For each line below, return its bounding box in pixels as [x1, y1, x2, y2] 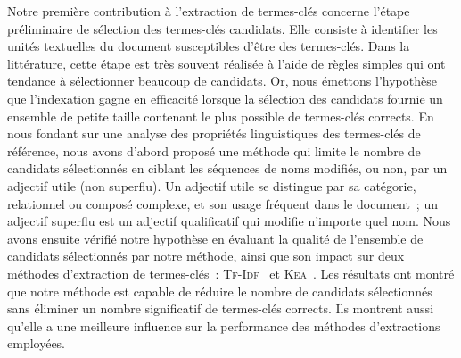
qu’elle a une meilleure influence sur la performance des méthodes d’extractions [7, 316, 440, 335]
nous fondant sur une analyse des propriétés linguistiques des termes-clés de [7, 124, 421, 143]
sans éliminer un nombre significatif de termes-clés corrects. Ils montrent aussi [7, 299, 434, 318]
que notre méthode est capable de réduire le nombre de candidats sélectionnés [7, 281, 432, 300]
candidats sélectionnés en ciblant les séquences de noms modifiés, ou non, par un [7, 159, 448, 178]
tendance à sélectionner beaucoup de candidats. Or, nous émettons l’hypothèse [7, 71, 437, 90]
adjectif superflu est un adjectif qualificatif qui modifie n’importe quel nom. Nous [7, 212, 451, 230]
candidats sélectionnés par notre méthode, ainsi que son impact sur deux [7, 246, 405, 265]
